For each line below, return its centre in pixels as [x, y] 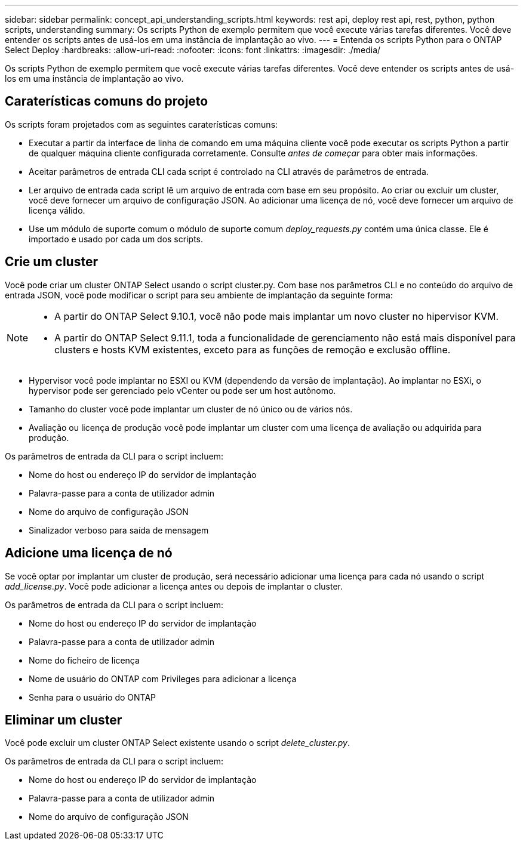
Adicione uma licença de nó [89, 553]
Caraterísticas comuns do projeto [107, 101]
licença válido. [57, 210]
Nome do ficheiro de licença [84, 660]
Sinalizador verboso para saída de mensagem [119, 530]
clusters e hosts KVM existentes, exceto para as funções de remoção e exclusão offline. [253, 349]
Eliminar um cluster [64, 720]
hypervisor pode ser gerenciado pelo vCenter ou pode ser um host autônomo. [182, 390]
